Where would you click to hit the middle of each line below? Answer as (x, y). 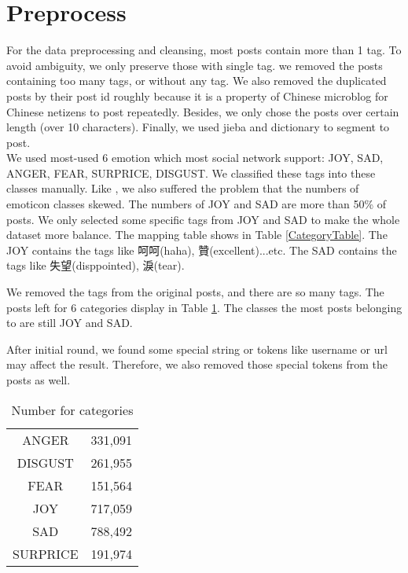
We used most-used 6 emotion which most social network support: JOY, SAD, (195, 158)
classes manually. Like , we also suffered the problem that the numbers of (183, 188)
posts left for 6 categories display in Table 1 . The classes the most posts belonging (204, 307)
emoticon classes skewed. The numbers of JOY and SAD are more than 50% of (197, 204)
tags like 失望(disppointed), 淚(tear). (96, 265)
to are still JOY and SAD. (70, 323)
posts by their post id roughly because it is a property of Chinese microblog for (197, 95)
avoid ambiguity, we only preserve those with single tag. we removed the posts (195, 65)
